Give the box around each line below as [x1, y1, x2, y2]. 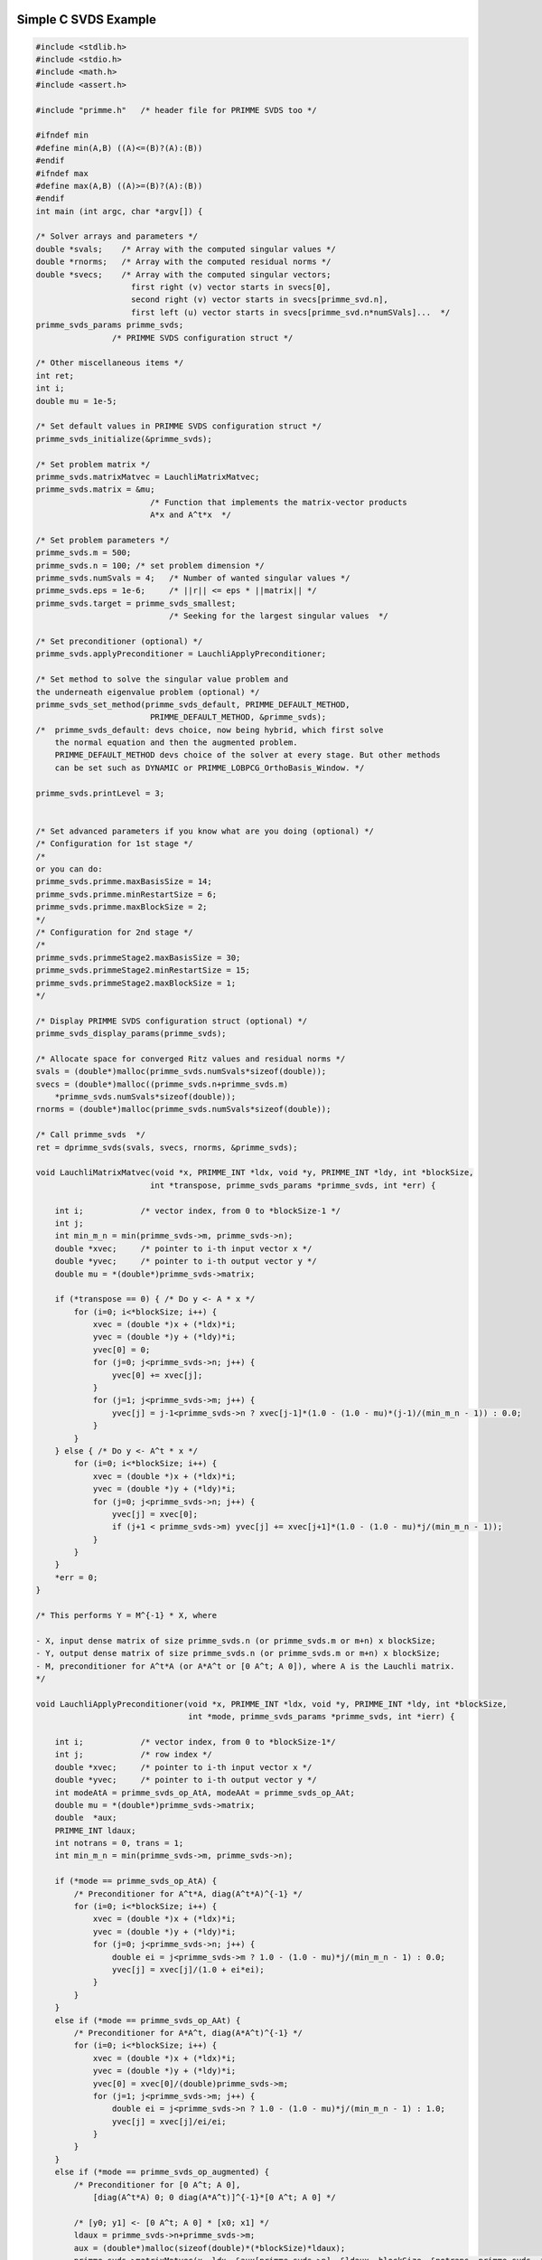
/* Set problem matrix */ [35, 459, 151, 469]
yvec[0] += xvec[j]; [111, 1370, 203, 1380]
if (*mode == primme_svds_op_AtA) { [54, 1876, 217, 1887]
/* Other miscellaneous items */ [35, 358, 184, 368]
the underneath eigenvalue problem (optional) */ [35, 687, 260, 697]
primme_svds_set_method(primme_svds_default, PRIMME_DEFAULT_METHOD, [35, 699, 350, 710]
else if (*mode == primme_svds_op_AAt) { [54, 2015, 241, 2025]
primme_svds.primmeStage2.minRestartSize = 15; [35, 965, 250, 975]
